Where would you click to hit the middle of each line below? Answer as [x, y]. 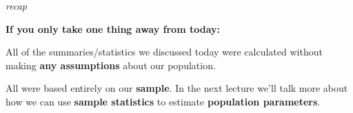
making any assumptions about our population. [111, 65]
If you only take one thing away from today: [113, 28]
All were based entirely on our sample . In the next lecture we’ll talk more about [177, 88]
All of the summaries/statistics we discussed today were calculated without [164, 52]
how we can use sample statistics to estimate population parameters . [163, 101]
